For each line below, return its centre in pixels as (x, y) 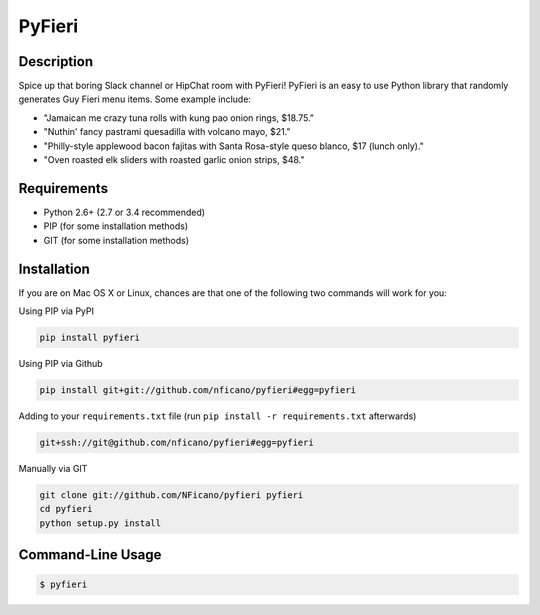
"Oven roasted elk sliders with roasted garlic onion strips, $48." (174, 160)
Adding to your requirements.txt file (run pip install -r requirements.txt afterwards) (217, 416)
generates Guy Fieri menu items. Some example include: (135, 99)
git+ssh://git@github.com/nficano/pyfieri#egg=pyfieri (176, 442)
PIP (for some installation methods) (116, 226)
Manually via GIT (53, 468)
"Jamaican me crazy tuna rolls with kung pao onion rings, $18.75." (179, 117)
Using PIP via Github (61, 363)
